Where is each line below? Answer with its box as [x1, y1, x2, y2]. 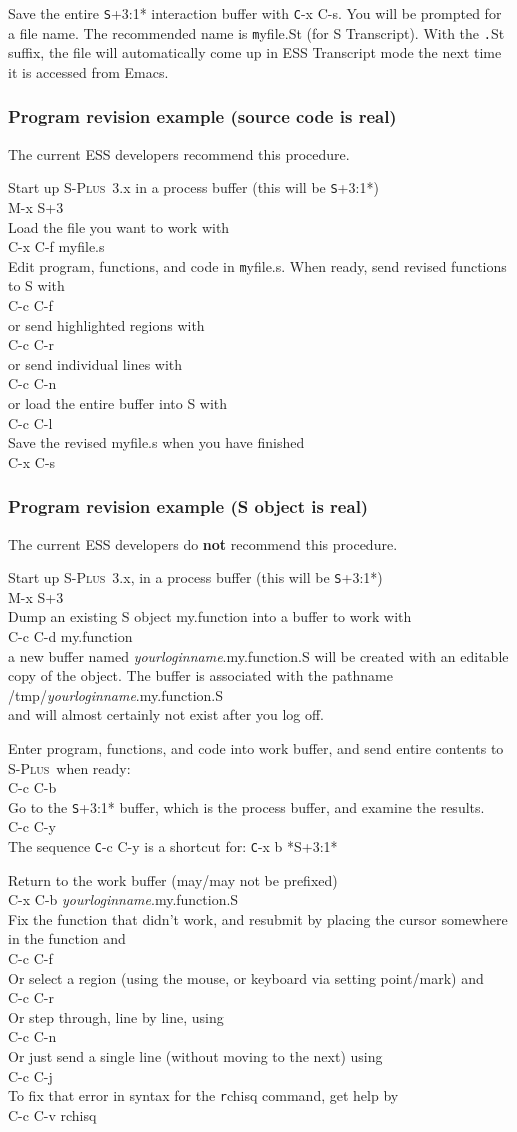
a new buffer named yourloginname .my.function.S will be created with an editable [8, 645, 509, 666]
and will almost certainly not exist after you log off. [8, 704, 325, 725]
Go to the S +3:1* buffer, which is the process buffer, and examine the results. [8, 796, 485, 817]
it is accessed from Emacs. [8, 61, 169, 82]
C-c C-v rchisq [8, 1104, 97, 1125]
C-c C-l [8, 412, 53, 433]
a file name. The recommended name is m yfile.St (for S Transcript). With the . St [8, 22, 505, 43]
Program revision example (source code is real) [8, 104, 397, 129]
